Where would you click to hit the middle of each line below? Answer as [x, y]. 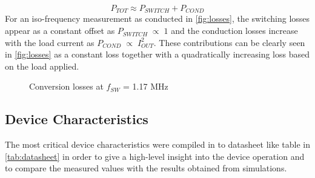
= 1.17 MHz [146, 86]
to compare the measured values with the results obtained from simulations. [146, 168]
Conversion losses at [66, 86]
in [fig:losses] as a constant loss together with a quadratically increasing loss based [157, 54]
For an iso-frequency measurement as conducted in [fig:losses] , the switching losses [157, 18]
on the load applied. [42, 66]
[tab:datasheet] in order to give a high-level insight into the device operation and [155, 156]
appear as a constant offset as [60, 31]
